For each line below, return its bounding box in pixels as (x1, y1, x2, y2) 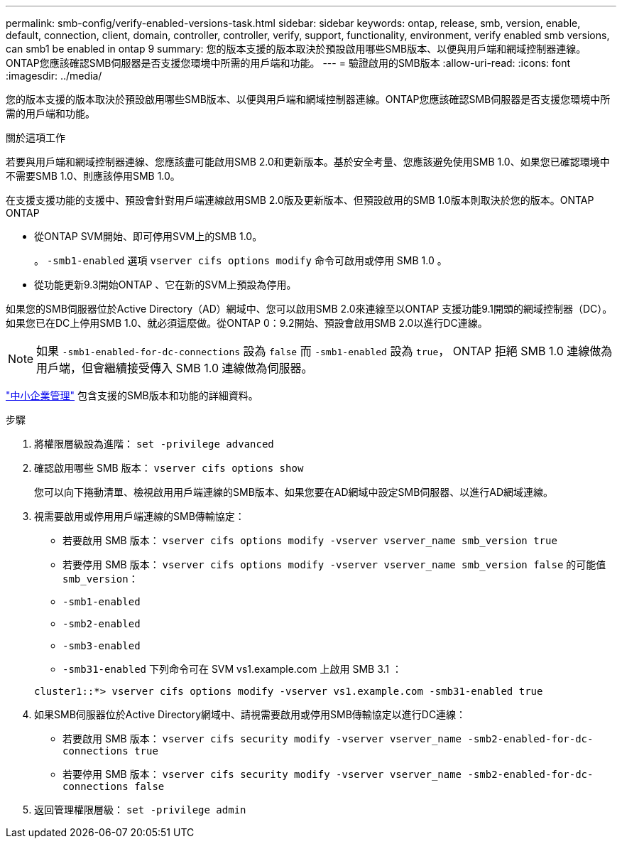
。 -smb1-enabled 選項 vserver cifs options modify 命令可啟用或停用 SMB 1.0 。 (34, 254, 447, 266)
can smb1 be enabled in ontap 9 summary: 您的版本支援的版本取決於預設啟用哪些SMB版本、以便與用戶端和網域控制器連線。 (6, 43, 586, 55)
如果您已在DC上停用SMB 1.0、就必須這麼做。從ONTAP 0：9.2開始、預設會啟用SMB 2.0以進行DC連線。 (6, 317, 488, 329)
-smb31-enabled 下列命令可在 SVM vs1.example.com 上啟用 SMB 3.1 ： (62, 663, 402, 675)
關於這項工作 (6, 131, 65, 144)
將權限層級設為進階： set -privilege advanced (34, 438, 274, 450)
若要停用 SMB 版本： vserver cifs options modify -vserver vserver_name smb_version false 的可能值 (62, 558, 606, 570)
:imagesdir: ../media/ (6, 70, 102, 82)
